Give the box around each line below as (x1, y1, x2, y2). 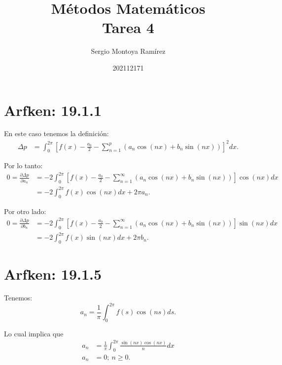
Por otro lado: (4, 206, 46, 216)
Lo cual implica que (4, 328, 64, 338)
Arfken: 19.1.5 (4, 264, 102, 284)
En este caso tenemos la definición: (4, 128, 109, 139)
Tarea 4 (102, 17, 154, 37)
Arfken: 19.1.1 (4, 100, 102, 120)
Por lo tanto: (4, 160, 43, 171)
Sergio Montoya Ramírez (91, 46, 166, 56)
